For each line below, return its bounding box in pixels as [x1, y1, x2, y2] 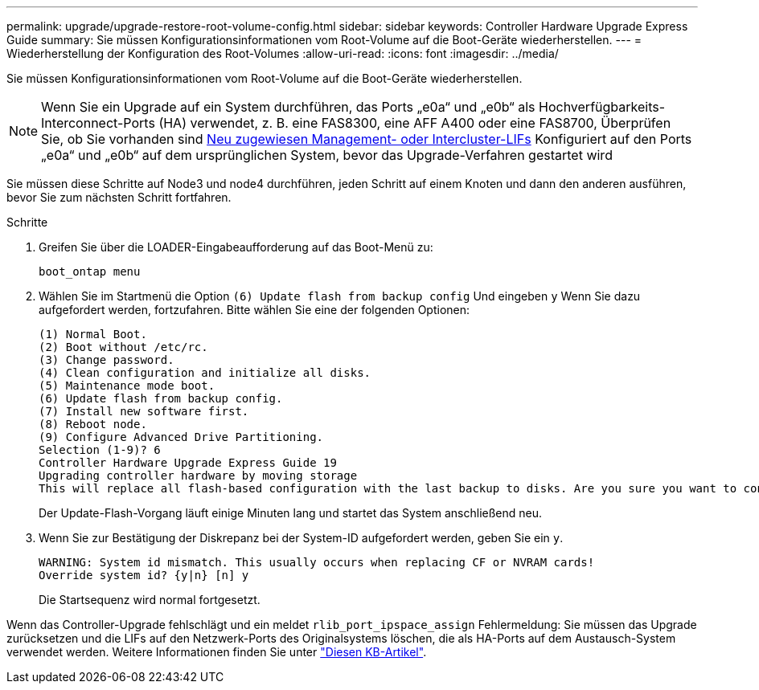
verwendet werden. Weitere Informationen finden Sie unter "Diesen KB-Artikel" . [6, 645, 427, 659]
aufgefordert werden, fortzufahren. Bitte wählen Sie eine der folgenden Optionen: [39, 303, 470, 316]
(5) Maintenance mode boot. [39, 379, 215, 392]
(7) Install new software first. [39, 405, 249, 418]
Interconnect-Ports [41, 115, 155, 131]
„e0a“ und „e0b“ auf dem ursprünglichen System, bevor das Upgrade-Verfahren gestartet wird [41, 147, 613, 163]
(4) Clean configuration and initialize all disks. [39, 366, 371, 379]
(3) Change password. [39, 353, 174, 366]
